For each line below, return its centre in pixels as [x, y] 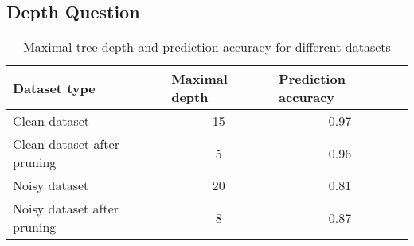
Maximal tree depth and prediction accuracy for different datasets [207, 47]
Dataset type [54, 88]
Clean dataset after [66, 144]
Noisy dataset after [66, 209]
